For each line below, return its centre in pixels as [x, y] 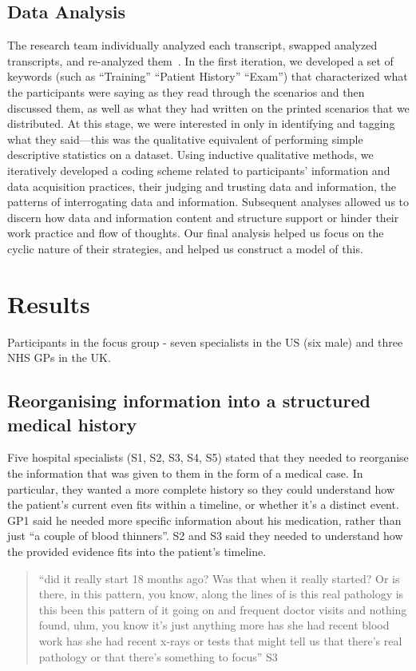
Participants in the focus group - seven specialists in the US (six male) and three [205, 341]
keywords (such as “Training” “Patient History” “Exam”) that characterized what [208, 76]
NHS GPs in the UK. [59, 357]
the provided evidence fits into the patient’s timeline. [137, 551]
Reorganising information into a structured [189, 401]
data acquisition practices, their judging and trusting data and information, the [202, 186]
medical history [72, 424]
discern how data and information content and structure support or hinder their [203, 217]
